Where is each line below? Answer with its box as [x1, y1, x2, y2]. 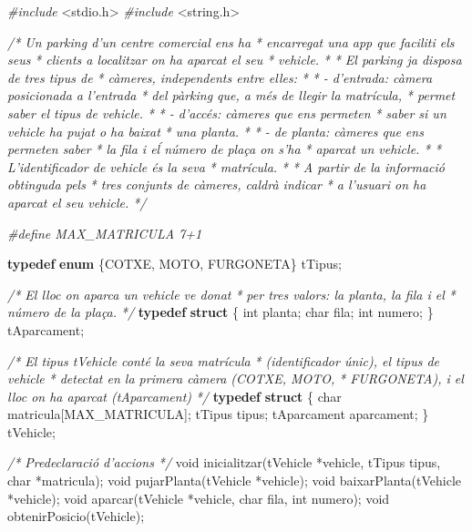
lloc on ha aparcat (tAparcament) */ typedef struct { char [7, 386, 342, 405]
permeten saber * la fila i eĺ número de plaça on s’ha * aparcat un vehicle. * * [7, 139, 442, 159]
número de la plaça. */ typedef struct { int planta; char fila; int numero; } [7, 302, 434, 322]
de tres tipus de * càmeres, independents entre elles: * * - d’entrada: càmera [7, 67, 433, 87]
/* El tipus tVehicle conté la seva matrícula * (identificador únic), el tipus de [7, 351, 440, 370]
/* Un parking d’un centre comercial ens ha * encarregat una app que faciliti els [7, 32, 455, 51]
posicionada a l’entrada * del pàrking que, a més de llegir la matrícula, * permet [7, 86, 456, 105]
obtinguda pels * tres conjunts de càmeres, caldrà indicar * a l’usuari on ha [7, 175, 426, 194]
